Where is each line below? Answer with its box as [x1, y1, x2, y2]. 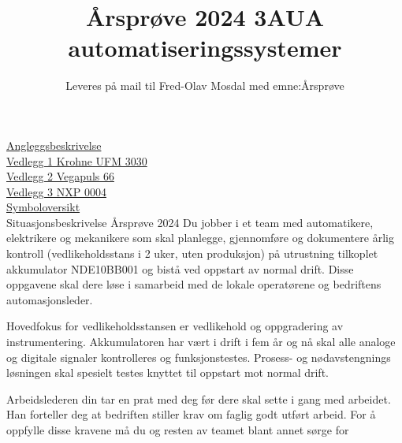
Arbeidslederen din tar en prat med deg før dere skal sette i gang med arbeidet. [6, 390, 391, 407]
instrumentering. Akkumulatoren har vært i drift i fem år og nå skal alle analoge [6, 333, 396, 350]
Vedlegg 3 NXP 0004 [6, 183, 106, 199]
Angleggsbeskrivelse [6, 136, 102, 153]
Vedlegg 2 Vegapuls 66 [6, 168, 114, 184]
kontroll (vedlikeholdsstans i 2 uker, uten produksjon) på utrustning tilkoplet [6, 245, 378, 262]
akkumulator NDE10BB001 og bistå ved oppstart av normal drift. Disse [6, 260, 354, 277]
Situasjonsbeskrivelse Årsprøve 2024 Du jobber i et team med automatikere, [6, 214, 374, 230]
